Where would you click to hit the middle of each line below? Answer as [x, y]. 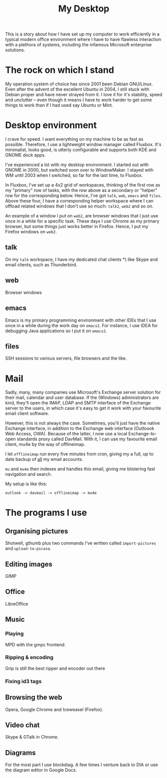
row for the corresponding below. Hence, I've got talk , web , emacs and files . [83, 195]
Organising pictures [37, 531]
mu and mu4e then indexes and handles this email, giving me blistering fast [80, 469]
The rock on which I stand [60, 70]
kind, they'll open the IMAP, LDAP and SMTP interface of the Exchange [78, 403]
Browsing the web [34, 697]
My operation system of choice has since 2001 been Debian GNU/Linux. [79, 84]
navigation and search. [29, 474]
